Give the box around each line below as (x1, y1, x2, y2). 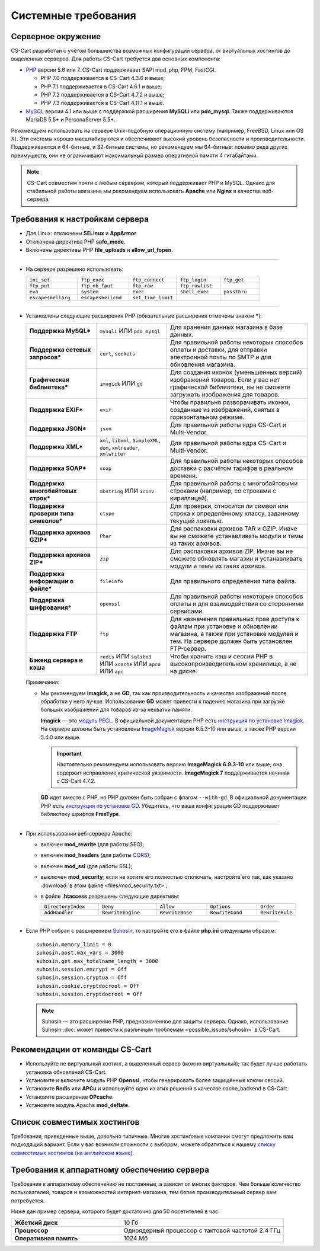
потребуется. (11, 1197, 45, 1204)
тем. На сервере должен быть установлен (169, 637, 293, 645)
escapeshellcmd (81, 294, 122, 300)
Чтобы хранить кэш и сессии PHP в (169, 652, 273, 661)
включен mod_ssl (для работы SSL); (40, 862, 133, 869)
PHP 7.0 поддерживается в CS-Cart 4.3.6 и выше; (40, 75, 165, 82)
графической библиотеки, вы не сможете (169, 383, 290, 391)
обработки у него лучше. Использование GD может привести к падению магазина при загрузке (40, 698, 285, 705)
